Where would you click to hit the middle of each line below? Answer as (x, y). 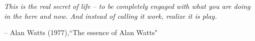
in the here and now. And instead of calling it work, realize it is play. (111, 16)
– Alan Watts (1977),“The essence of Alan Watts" (81, 32)
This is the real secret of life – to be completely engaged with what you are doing (127, 6)
